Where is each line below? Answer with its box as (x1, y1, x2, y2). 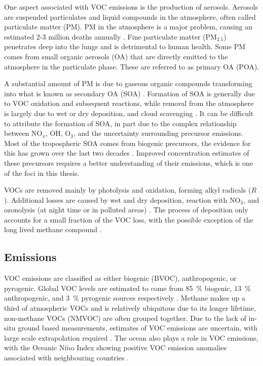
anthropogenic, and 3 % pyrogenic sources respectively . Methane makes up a (4, 292, 246, 303)
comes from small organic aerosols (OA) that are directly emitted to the (4, 51, 228, 61)
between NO (4, 128, 43, 138)
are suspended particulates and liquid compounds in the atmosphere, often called (4, 11, 256, 22)
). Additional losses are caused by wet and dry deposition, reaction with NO (4, 194, 241, 205)
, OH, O (45, 128, 71, 138)
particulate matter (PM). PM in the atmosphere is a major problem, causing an (4, 21, 253, 32)
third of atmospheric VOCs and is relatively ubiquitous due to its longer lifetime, (4, 303, 256, 313)
